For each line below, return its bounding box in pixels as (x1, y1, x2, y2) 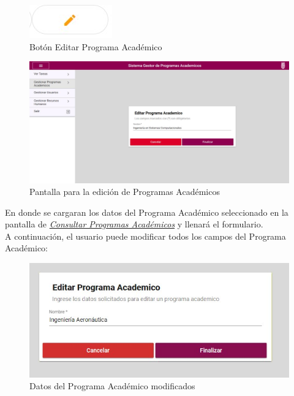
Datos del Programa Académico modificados (29, 379, 195, 392)
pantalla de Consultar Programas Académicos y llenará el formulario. (5, 218, 263, 230)
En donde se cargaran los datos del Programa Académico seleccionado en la (5, 205, 288, 218)
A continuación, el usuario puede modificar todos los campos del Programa (5, 229, 286, 242)
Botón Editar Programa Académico (29, 40, 162, 53)
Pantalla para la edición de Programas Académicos (29, 185, 220, 198)
